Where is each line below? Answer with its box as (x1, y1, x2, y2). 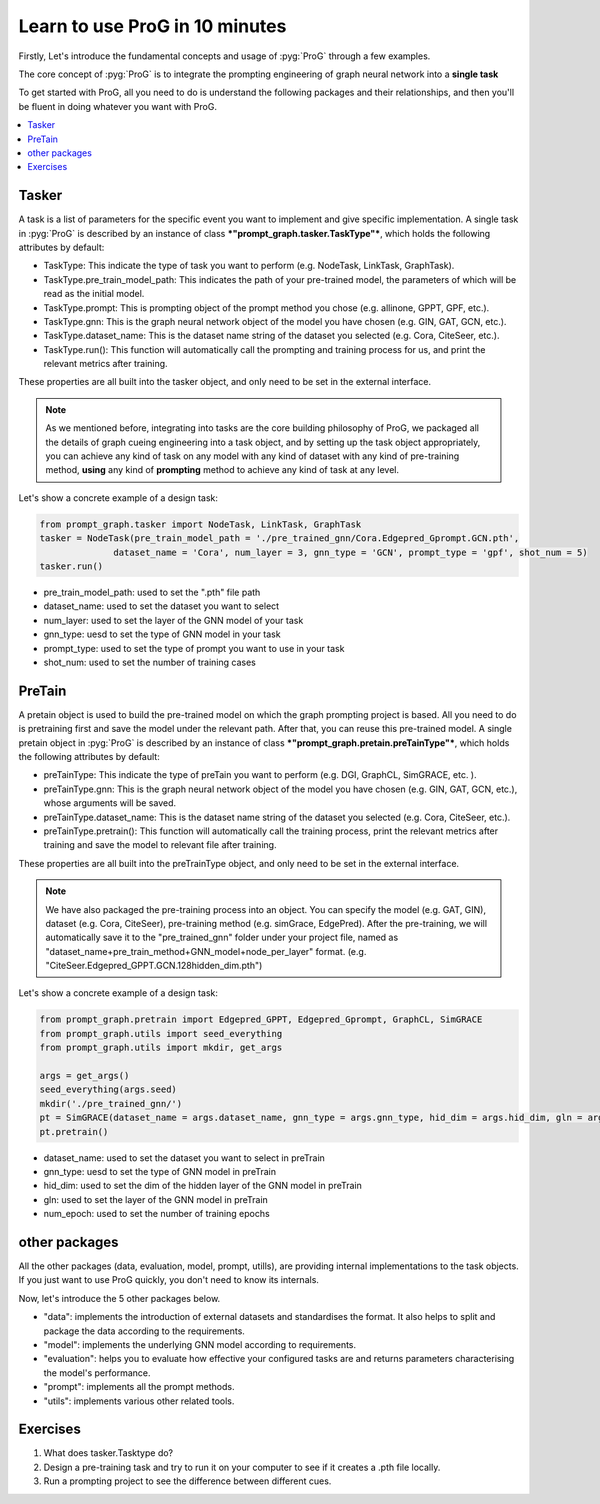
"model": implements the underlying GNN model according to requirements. (43, 1338, 357, 1350)
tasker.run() (39, 560, 104, 572)
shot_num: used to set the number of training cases (43, 656, 257, 668)
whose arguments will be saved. (43, 797, 177, 809)
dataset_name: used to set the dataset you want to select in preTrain (43, 1151, 325, 1164)
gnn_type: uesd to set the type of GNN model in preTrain (43, 1165, 277, 1177)
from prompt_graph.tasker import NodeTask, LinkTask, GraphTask (39, 518, 362, 530)
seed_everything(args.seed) (39, 1084, 177, 1095)
